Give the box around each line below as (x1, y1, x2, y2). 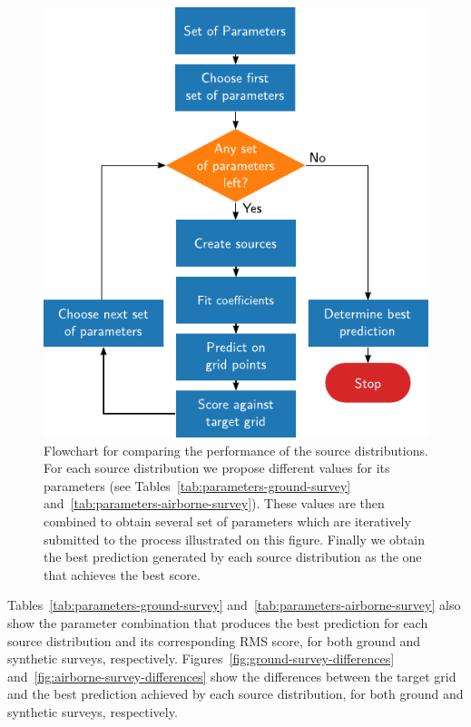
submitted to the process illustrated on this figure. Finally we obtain (44, 529, 425, 548)
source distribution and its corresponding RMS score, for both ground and (7, 631, 421, 650)
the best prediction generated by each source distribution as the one (44, 547, 422, 566)
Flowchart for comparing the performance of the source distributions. (44, 440, 428, 459)
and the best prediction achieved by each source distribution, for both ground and (7, 684, 464, 703)
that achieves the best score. (44, 565, 201, 584)
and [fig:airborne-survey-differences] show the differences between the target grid (7, 666, 456, 685)
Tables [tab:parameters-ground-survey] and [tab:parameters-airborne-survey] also (7, 595, 461, 614)
